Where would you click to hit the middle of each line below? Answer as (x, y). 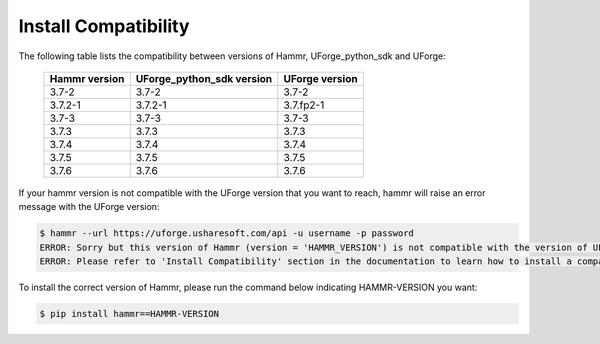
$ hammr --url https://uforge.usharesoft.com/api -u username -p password (227, 233)
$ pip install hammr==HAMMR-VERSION (129, 314)
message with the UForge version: (89, 207)
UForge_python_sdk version (204, 78)
